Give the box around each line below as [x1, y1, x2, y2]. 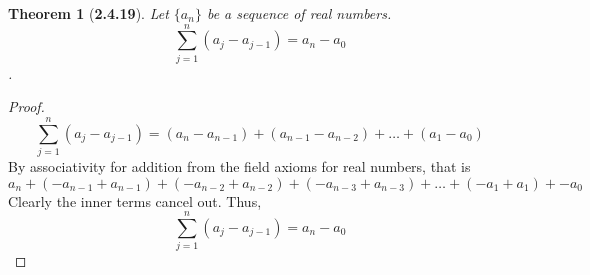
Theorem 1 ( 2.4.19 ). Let [8, 3, 169, 23]
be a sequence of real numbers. [206, 3, 392, 23]
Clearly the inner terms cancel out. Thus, [8, 190, 262, 211]
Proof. [8, 96, 45, 117]
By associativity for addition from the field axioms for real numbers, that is [8, 156, 471, 177]
